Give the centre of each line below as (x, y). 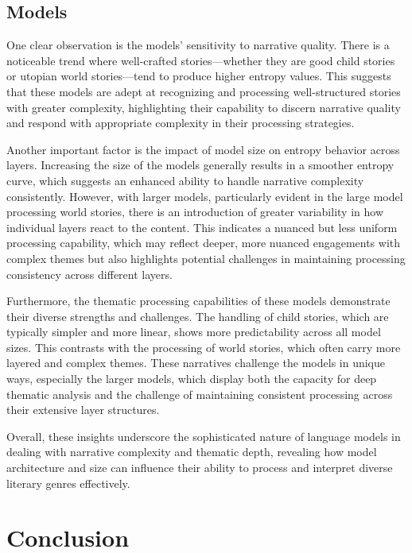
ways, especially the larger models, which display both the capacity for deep (192, 379)
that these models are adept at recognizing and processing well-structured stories (204, 91)
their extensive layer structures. (83, 410)
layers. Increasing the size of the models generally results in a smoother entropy (200, 165)
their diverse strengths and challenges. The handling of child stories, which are (198, 316)
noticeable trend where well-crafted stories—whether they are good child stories (201, 60)
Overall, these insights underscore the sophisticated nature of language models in (204, 436)
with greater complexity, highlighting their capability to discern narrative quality (204, 107)
